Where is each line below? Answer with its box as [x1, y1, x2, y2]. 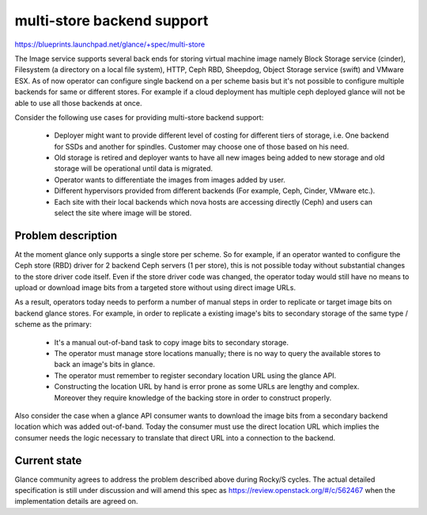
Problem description [14, 229, 118, 242]
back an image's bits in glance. [54, 360, 156, 369]
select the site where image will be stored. [54, 208, 192, 218]
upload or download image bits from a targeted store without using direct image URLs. [14, 283, 297, 293]
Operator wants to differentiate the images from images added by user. [54, 175, 286, 184]
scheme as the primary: [14, 320, 93, 329]
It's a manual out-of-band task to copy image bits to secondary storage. [54, 337, 289, 347]
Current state [14, 453, 82, 467]
